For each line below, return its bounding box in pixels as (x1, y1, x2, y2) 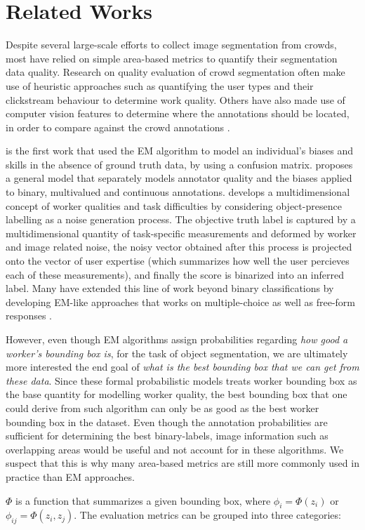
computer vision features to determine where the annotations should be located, (6, 106, 350, 121)
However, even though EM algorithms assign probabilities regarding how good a (6, 332, 348, 346)
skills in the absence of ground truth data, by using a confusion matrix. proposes (6, 157, 353, 171)
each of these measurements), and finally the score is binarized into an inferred (6, 267, 345, 281)
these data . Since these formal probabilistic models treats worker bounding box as (6, 373, 357, 387)
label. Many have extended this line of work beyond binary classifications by (6, 281, 334, 296)
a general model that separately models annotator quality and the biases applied (6, 171, 352, 185)
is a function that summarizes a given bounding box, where (15, 493, 271, 508)
